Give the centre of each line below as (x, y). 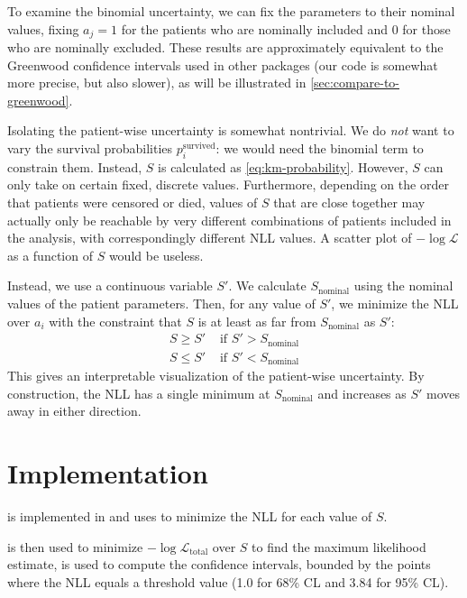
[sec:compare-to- (355, 83)
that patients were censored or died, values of (133, 202)
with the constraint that (115, 321)
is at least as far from (257, 321)
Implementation (108, 473)
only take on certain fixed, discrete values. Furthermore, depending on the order (228, 184)
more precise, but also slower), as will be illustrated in (157, 83)
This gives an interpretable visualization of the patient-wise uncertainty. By (216, 376)
